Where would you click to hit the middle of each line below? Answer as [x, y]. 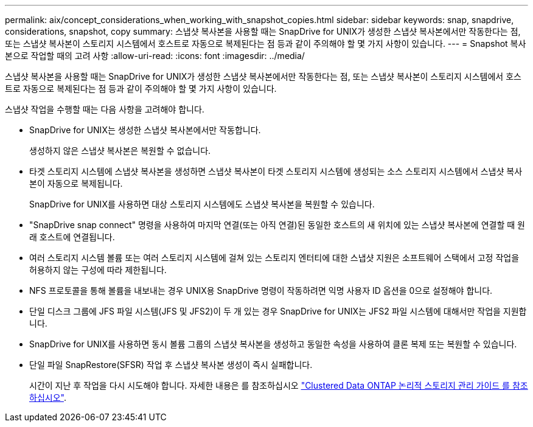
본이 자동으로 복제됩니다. [76, 183]
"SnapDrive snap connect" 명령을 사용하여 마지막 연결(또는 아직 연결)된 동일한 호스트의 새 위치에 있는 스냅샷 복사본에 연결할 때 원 [277, 225]
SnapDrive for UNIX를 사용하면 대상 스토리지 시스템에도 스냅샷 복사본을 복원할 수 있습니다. [202, 204]
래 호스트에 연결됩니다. [72, 237]
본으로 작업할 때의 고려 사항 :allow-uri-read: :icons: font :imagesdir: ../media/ [155, 56]
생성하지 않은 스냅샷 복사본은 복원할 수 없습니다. [120, 151]
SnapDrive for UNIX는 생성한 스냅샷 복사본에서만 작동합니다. [145, 130]
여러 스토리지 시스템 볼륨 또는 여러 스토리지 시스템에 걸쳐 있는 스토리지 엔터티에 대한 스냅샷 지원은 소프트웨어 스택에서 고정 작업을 [274, 258]
